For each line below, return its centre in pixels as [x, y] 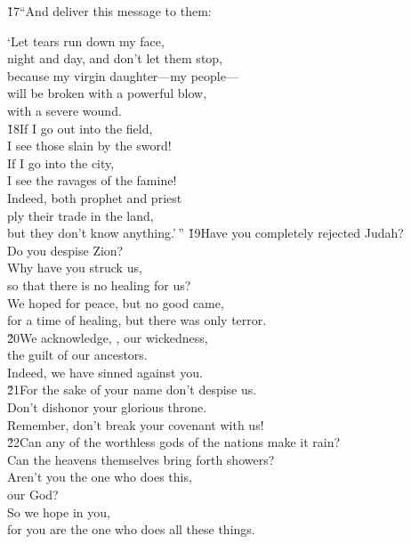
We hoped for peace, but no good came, [116, 302]
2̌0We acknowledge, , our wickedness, [108, 337]
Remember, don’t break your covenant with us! [136, 424]
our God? [33, 495]
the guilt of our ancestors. [77, 355]
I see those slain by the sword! [89, 146]
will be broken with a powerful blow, [107, 93]
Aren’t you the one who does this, [100, 477]
